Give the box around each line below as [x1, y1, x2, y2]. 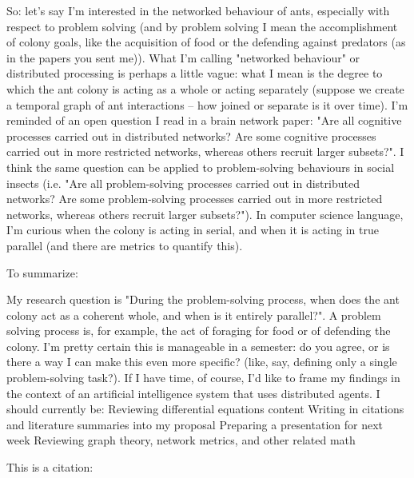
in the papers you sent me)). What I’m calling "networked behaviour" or [6, 49, 360, 66]
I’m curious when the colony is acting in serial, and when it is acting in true [6, 221, 379, 238]
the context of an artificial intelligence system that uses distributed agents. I [6, 384, 380, 401]
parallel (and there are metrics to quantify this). [6, 237, 243, 253]
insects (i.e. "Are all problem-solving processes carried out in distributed [6, 174, 360, 191]
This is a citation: [6, 459, 94, 476]
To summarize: [6, 264, 78, 281]
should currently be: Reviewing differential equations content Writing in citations [6, 400, 404, 417]
